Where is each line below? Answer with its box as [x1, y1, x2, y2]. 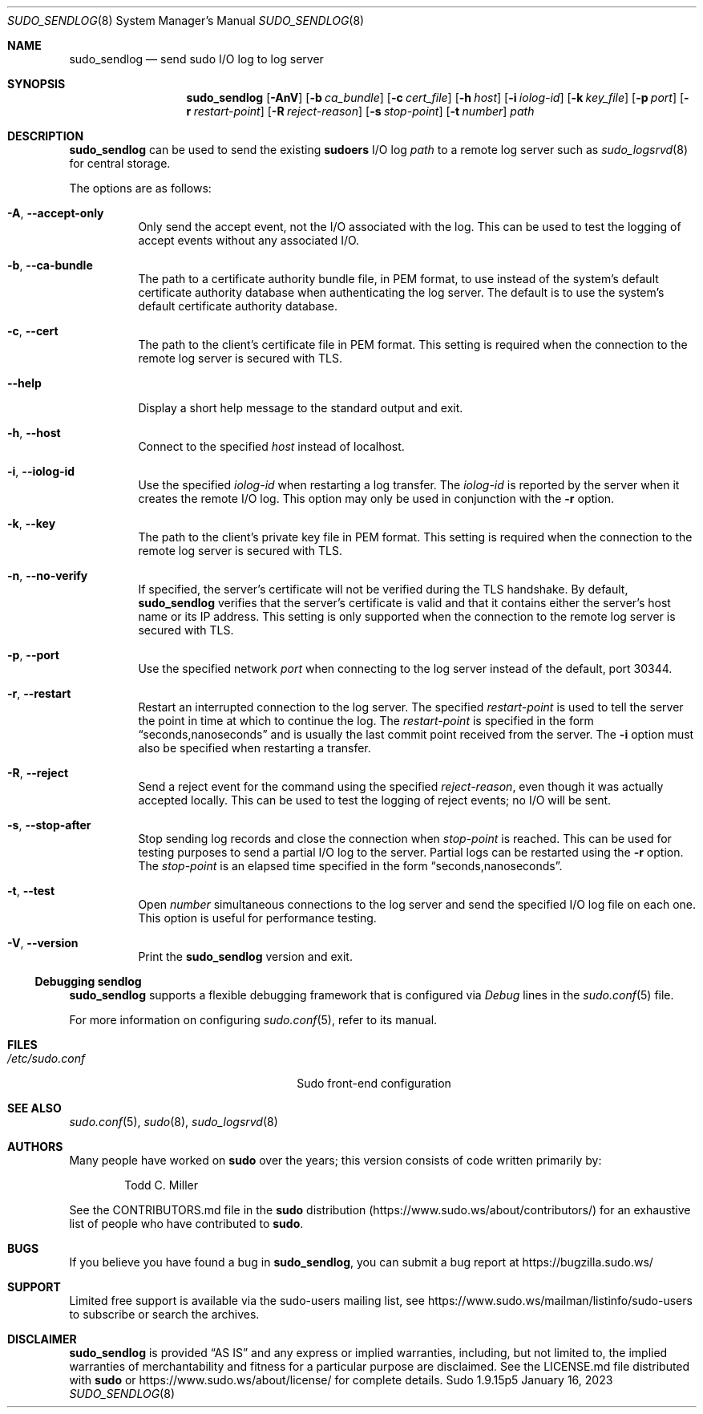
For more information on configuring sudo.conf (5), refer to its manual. [69, 1013, 438, 1027]
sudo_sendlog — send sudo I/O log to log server [69, 52, 324, 66]
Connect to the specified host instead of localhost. [138, 440, 405, 453]
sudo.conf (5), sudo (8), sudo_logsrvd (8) [69, 1115, 278, 1128]
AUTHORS [7, 1140, 63, 1153]
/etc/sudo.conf [7, 1051, 86, 1065]
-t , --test [7, 884, 55, 897]
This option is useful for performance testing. [138, 911, 377, 925]
